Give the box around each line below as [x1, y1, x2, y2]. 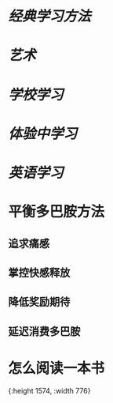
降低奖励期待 [8, 296, 71, 309]
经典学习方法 [8, 7, 92, 25]
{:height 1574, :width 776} [8, 386, 91, 395]
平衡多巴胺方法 [8, 203, 105, 221]
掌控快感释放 [8, 266, 71, 279]
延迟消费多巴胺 [8, 325, 81, 338]
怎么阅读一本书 [8, 359, 105, 377]
